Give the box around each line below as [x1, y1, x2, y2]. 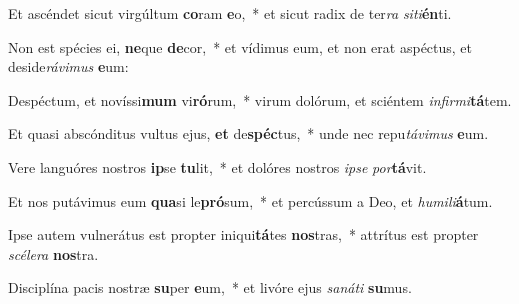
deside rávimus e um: [8, 56, 129, 77]
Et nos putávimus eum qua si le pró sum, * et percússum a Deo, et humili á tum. [8, 190, 493, 211]
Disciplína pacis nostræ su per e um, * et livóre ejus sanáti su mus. [8, 277, 412, 298]
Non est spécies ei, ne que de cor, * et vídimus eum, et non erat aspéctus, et [8, 36, 473, 57]
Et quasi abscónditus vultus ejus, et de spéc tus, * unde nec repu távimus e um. [8, 123, 489, 144]
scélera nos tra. [8, 243, 99, 264]
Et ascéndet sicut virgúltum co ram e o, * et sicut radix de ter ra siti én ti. [8, 3, 452, 23]
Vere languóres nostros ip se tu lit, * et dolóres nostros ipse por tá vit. [8, 156, 427, 177]
